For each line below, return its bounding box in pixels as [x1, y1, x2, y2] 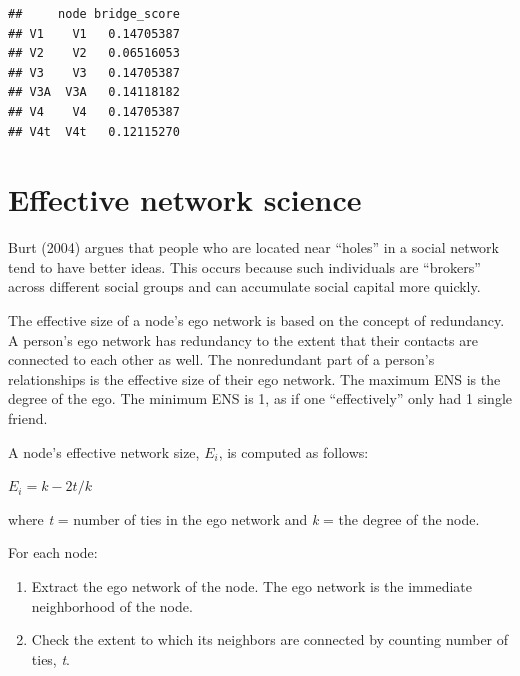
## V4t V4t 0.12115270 [8, 124, 180, 139]
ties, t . [31, 648, 70, 669]
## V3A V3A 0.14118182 [8, 85, 180, 100]
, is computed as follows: [218, 441, 369, 462]
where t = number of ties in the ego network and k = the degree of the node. [8, 508, 480, 529]
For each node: [8, 542, 98, 563]
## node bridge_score [8, 7, 180, 21]
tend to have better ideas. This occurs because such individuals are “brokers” [8, 256, 481, 277]
